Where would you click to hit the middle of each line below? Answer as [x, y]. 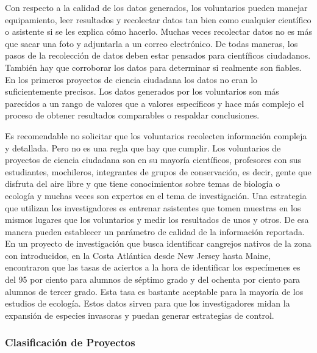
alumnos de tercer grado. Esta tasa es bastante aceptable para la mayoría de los [154, 291]
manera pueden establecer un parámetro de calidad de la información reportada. [155, 231]
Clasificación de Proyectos [70, 342]
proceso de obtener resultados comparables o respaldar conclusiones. [132, 115]
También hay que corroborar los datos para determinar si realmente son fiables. [153, 67]
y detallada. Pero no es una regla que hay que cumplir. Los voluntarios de [143, 147]
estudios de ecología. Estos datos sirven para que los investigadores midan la [148, 303]
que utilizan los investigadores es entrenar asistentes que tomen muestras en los [153, 207]
